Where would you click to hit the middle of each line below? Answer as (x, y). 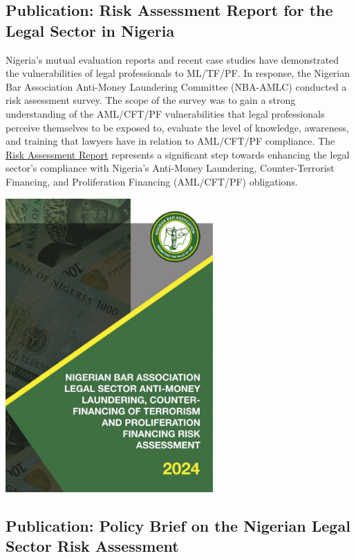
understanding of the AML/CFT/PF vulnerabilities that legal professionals (165, 113)
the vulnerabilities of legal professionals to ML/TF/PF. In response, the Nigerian (178, 73)
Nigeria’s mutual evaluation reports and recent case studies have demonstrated (172, 59)
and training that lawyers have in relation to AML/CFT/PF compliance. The (170, 141)
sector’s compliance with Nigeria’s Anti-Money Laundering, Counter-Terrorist (170, 168)
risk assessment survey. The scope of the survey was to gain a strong (151, 100)
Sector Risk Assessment (92, 546)
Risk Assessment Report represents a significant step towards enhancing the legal (178, 154)
